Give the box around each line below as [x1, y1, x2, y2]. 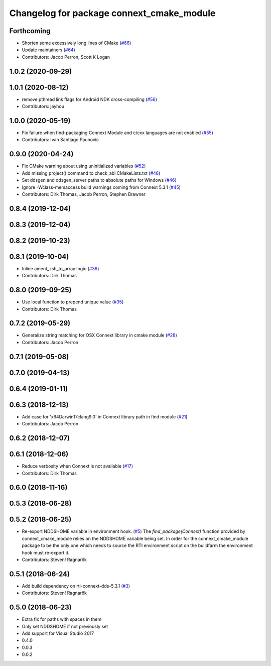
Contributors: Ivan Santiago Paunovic [22, 137, 99, 143]
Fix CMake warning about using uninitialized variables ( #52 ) [22, 163, 146, 169]
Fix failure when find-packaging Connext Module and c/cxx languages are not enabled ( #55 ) [22, 130, 213, 136]
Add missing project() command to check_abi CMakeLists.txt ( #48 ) [22, 170, 161, 176]
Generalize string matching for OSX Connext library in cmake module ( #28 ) [22, 332, 178, 339]
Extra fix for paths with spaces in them [22, 616, 102, 622]
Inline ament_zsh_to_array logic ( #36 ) [22, 265, 99, 271]
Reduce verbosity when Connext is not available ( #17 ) [22, 463, 133, 469]
